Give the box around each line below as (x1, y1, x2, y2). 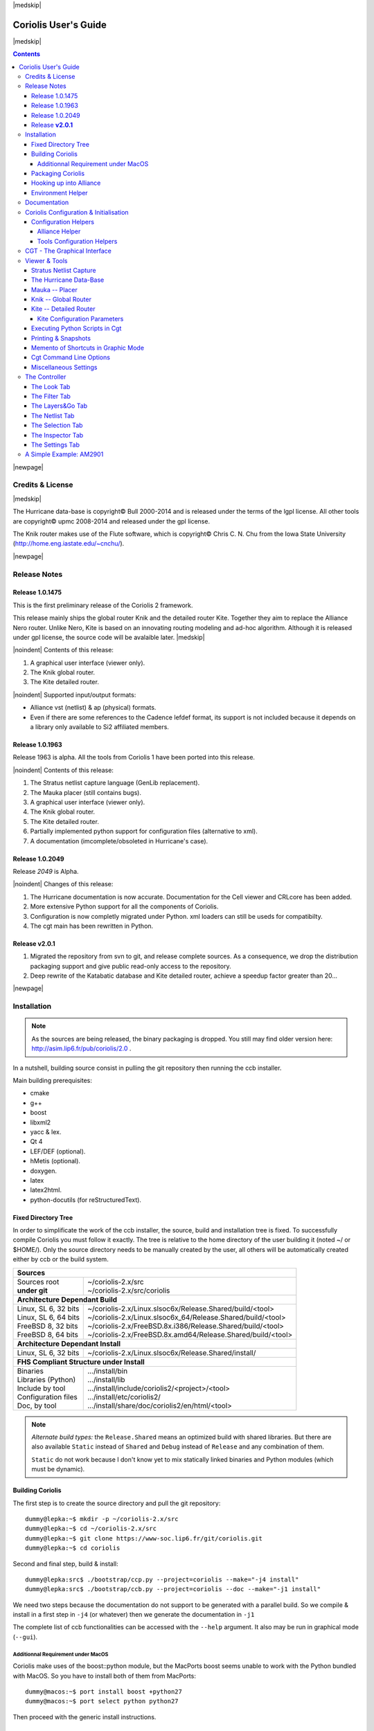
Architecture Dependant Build (17, 1295, 118, 1304)
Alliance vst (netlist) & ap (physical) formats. (30, 703, 157, 712)
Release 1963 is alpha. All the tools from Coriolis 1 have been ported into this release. (12, 753, 256, 762)
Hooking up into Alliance (31, 179, 101, 187)
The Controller (25, 373, 66, 381)
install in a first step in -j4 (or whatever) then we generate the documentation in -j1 (12, 1611, 255, 1619)
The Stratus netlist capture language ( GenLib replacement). (30, 779, 200, 787)
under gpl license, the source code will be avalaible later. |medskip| (12, 633, 205, 641)
